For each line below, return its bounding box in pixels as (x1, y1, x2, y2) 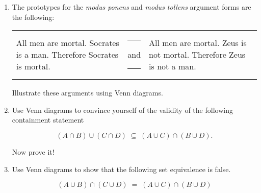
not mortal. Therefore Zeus (149, 49, 246, 61)
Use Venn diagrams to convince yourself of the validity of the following (12, 104, 233, 115)
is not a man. (149, 60, 196, 73)
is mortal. (16, 60, 50, 73)
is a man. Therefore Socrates (16, 49, 119, 61)
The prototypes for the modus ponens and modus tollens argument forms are (12, 2, 251, 12)
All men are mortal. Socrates (16, 37, 119, 49)
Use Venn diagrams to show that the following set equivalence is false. (12, 163, 231, 174)
